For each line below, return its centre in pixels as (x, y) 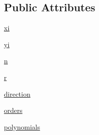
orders (13, 110)
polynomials (22, 126)
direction (17, 94)
